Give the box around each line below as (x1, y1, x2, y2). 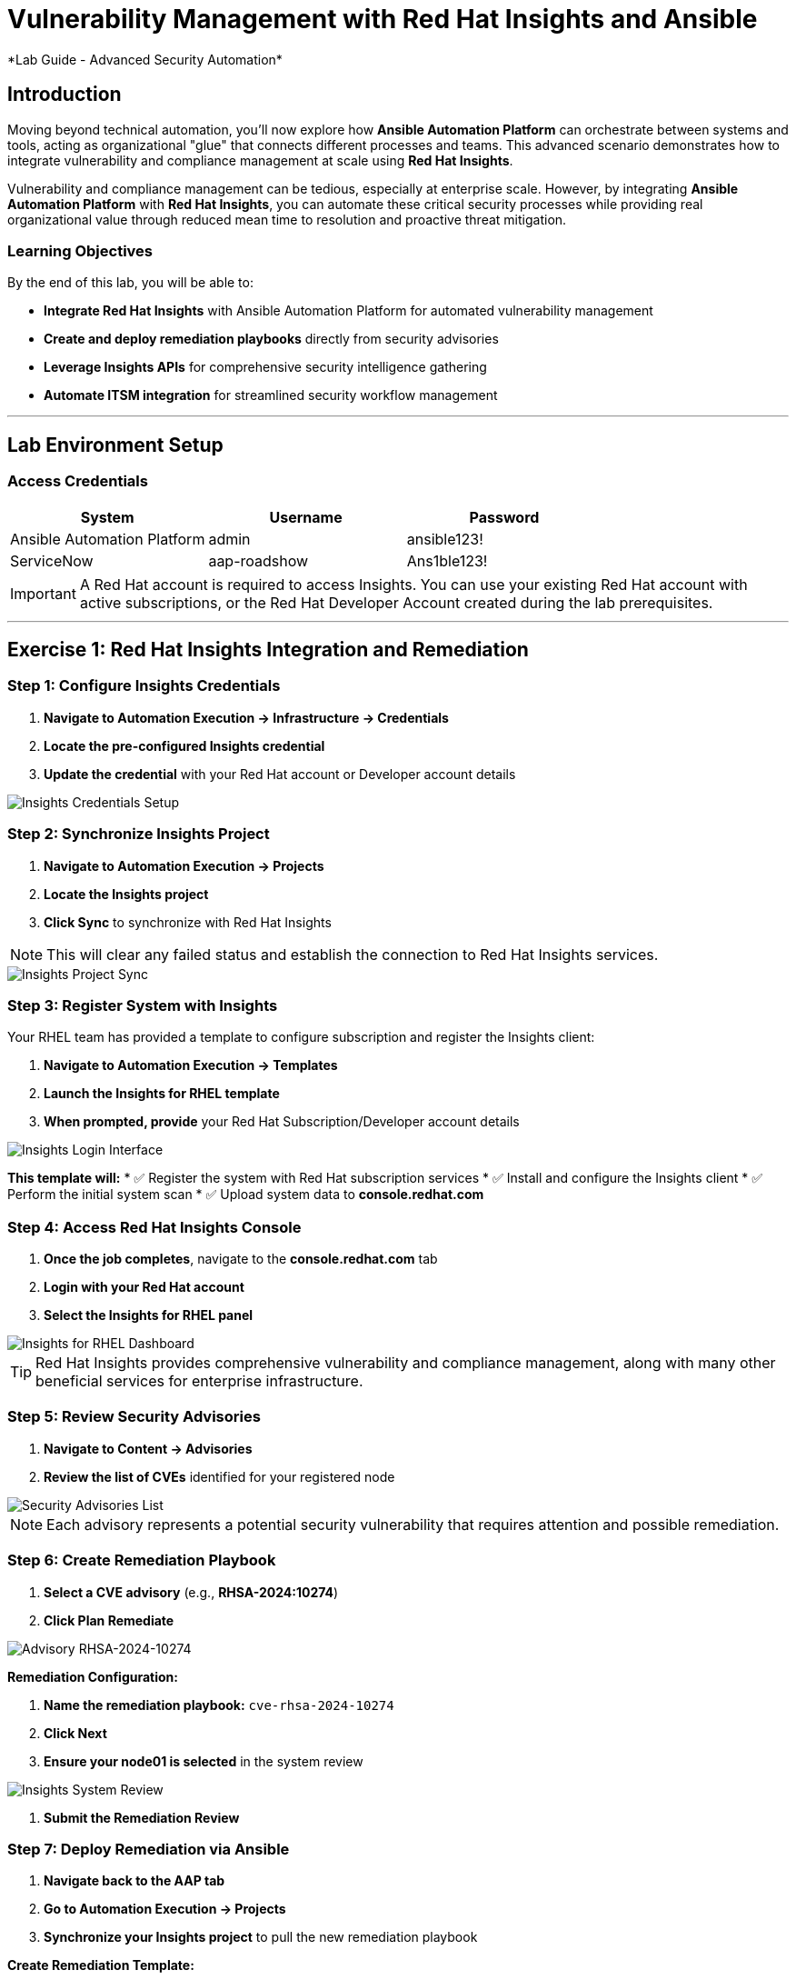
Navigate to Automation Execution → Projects (44, 857, 324, 874)
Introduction (7, 83, 122, 106)
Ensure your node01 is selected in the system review (44, 1753, 363, 1769)
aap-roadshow (208, 551, 309, 570)
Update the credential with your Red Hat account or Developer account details (44, 765, 516, 782)
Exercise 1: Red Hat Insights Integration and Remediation (7, 637, 529, 661)
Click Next (44, 1725, 107, 1741)
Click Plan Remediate (44, 1612, 174, 1628)
